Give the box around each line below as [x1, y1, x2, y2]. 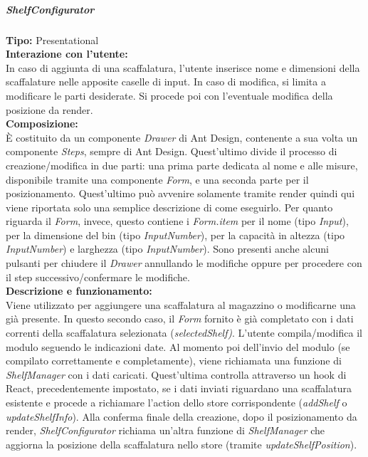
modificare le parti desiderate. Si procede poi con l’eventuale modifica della [6, 88, 333, 103]
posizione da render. [6, 102, 93, 117]
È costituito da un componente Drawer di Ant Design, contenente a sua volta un [6, 130, 358, 145]
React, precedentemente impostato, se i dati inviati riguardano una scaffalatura [6, 381, 352, 396]
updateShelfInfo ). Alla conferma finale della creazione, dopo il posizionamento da [6, 409, 357, 424]
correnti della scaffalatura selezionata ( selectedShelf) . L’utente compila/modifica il [6, 325, 362, 340]
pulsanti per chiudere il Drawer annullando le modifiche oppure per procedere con [6, 256, 362, 270]
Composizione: [6, 116, 78, 131]
